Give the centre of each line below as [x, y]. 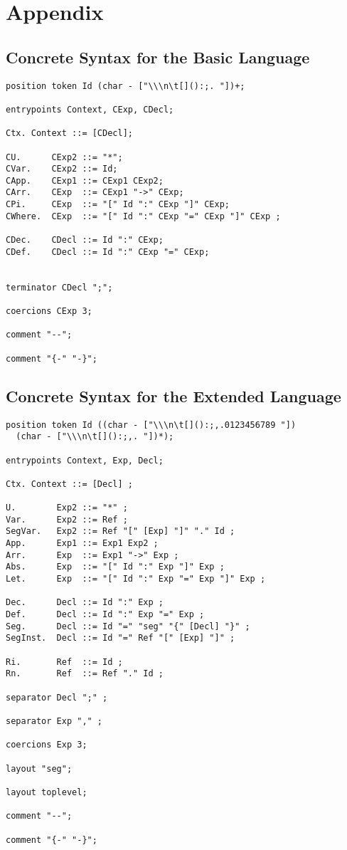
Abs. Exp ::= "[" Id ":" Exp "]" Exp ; [115, 567]
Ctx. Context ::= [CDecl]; [69, 133]
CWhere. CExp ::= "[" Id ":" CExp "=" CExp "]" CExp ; [143, 216]
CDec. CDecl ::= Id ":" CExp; [85, 240]
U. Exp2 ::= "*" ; [67, 508]
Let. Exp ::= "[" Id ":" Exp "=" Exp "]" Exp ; [136, 579]
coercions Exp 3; [47, 745]
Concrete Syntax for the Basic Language [158, 57]
